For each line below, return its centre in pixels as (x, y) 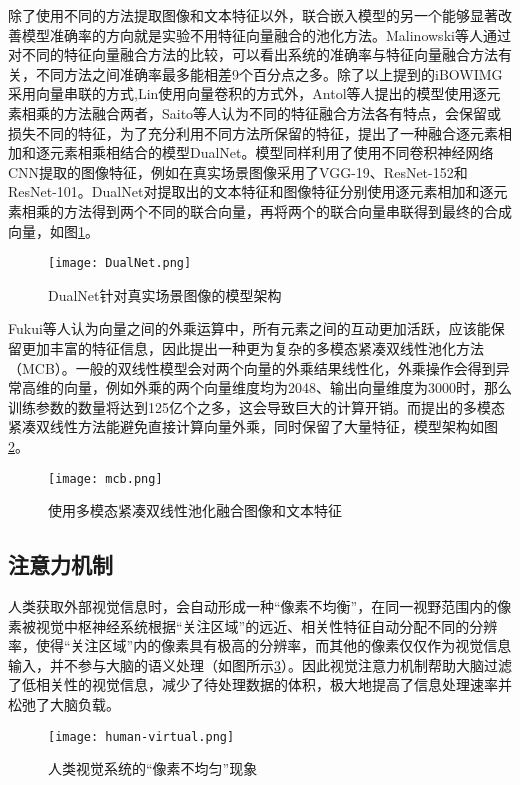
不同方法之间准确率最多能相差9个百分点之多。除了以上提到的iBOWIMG (269, 73)
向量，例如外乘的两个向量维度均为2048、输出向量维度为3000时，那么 (287, 387)
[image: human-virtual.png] (141, 736)
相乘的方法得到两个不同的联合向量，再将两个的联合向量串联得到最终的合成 (266, 210)
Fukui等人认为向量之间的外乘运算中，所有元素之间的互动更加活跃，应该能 (249, 328)
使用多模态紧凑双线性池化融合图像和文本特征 (195, 510)
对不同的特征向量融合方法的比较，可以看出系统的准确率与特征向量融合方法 (253, 54)
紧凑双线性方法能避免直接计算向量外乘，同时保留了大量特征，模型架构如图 (253, 426)
